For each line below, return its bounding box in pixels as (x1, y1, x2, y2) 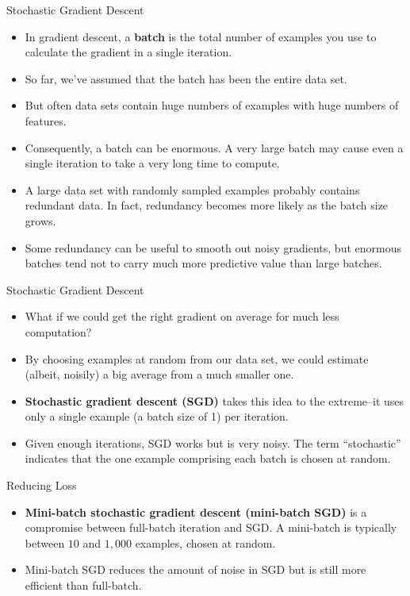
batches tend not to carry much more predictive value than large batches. (25, 255, 382, 271)
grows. (25, 212, 56, 229)
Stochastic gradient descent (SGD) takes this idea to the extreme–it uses (25, 392, 404, 409)
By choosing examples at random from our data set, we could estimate (25, 350, 369, 367)
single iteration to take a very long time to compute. (25, 155, 280, 171)
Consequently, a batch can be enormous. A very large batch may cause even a (25, 139, 404, 156)
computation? (25, 323, 92, 340)
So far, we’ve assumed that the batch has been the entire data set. (25, 70, 347, 87)
